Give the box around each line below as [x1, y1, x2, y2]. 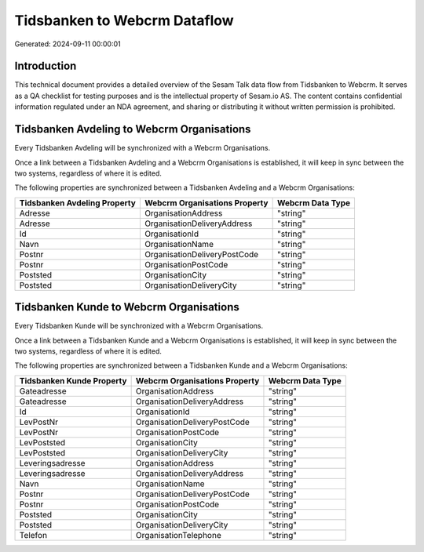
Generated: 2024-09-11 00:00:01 [14, 39, 121, 49]
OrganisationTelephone [135, 529, 221, 540]
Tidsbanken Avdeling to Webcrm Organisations [14, 122, 251, 136]
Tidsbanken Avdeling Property [19, 197, 137, 208]
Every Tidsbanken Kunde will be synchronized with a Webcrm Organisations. [14, 321, 264, 331]
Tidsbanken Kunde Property [19, 375, 127, 386]
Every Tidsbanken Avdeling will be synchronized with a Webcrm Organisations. [14, 143, 271, 153]
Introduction [14, 60, 77, 73]
